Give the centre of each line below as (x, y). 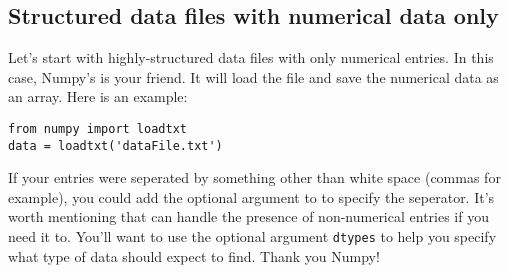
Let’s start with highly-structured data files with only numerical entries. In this (251, 57)
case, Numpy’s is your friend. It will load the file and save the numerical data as (253, 76)
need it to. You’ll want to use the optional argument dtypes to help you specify (252, 236)
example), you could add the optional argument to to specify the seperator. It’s (251, 196)
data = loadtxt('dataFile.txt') (115, 145)
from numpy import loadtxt (97, 128)
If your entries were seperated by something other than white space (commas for (254, 177)
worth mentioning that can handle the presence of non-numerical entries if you (248, 216)
